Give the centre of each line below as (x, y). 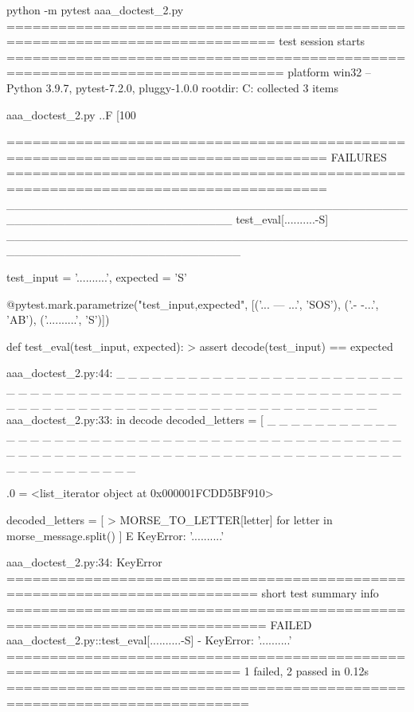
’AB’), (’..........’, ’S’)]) (58, 319)
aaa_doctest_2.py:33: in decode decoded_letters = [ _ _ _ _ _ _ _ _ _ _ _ (201, 420)
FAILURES (359, 156)
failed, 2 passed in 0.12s (311, 671)
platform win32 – (329, 72)
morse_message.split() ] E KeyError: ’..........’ (115, 535)
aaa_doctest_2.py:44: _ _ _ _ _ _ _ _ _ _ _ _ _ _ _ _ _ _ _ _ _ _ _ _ (205, 373)
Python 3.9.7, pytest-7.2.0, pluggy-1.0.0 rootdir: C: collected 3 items (172, 87)
